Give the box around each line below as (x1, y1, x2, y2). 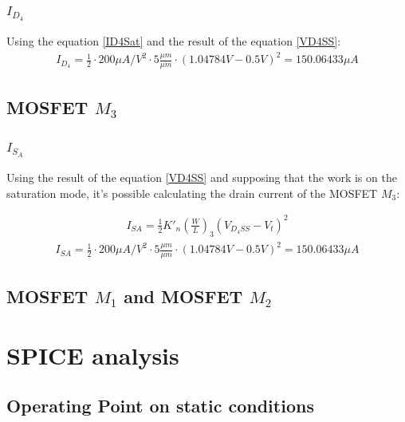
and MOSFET (124, 284, 243, 309)
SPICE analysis (6, 338, 179, 371)
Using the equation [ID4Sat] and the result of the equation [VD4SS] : (6, 33, 341, 49)
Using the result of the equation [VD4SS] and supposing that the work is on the (6, 169, 397, 186)
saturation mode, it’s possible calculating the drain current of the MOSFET (6, 184, 378, 201)
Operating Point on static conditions (6, 393, 314, 418)
